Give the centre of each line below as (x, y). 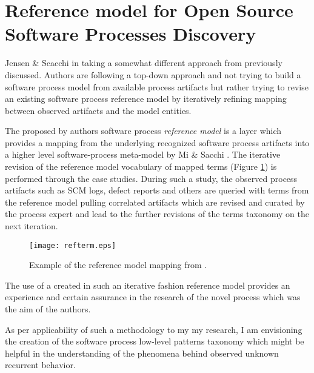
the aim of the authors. (48, 309)
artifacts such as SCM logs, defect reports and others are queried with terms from (157, 190)
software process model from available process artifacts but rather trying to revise (157, 86)
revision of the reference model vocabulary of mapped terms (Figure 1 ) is (141, 166)
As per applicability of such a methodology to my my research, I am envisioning (154, 329)
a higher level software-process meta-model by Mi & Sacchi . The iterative (143, 154)
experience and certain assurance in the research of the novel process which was (153, 297)
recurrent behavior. (40, 365)
